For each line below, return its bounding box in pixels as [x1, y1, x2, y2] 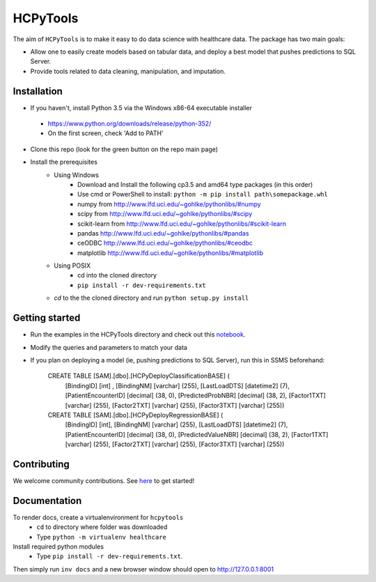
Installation [13, 85, 63, 97]
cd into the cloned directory [77, 271, 157, 279]
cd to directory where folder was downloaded [36, 523, 168, 531]
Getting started [13, 312, 81, 324]
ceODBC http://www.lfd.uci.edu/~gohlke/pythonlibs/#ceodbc [77, 239, 253, 247]
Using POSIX [54, 261, 91, 270]
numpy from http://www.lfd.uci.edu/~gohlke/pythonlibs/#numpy [77, 199, 261, 208]
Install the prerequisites [30, 158, 97, 167]
